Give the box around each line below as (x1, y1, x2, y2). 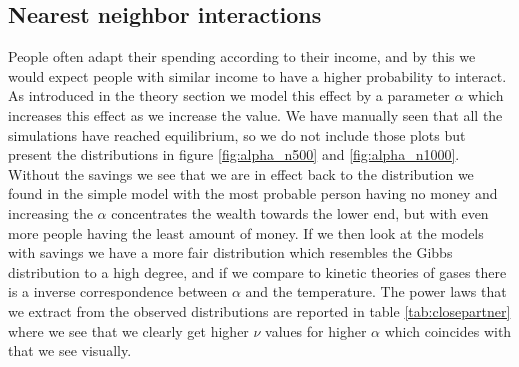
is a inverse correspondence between (8, 281, 228, 302)
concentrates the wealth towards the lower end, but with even (111, 202, 489, 223)
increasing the (8, 202, 93, 223)
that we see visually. (8, 340, 132, 361)
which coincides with (384, 320, 512, 341)
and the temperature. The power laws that (245, 281, 507, 302)
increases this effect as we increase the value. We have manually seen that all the (8, 104, 503, 125)
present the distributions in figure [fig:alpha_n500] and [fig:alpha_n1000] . (8, 144, 460, 165)
